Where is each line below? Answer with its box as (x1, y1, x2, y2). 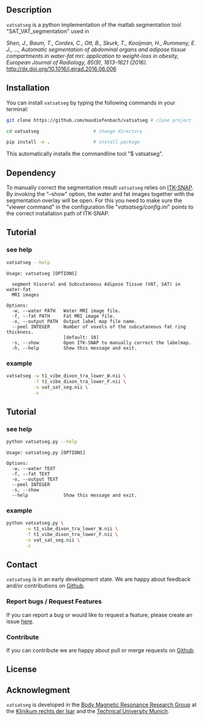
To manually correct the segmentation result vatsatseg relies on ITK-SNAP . (6, 184, 194, 191)
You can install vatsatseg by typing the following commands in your (6, 99, 176, 106)
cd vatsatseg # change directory (6, 128, 143, 134)
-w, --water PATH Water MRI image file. (12, 307, 121, 314)
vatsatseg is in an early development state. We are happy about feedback (6, 576, 191, 583)
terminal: (6, 105, 29, 113)
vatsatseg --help (6, 259, 50, 265)
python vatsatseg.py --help (6, 439, 78, 445)
